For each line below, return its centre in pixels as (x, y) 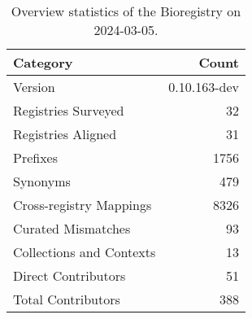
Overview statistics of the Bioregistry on (126, 11)
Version (34, 87)
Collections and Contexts (85, 252)
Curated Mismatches (72, 228)
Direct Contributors (70, 275)
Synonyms (42, 181)
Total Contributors (67, 299)
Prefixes (36, 157)
